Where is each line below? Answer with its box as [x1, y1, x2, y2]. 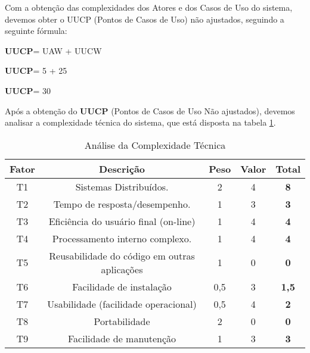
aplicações [101, 262, 143, 276]
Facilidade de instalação [72, 279, 172, 293]
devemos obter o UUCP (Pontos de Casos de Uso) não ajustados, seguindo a [5, 13, 284, 25]
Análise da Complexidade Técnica [84, 138, 226, 152]
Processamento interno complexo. [52, 231, 192, 245]
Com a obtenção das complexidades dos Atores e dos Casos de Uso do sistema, [5, 1, 293, 13]
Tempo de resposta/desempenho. [53, 196, 191, 211]
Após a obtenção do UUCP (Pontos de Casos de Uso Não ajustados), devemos [5, 104, 295, 117]
